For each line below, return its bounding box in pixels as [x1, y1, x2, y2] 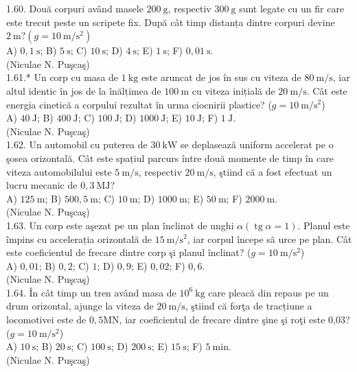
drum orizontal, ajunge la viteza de [6, 299, 154, 313]
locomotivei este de [6, 312, 87, 327]
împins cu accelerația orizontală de [6, 231, 152, 246]
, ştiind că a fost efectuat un [213, 164, 332, 178]
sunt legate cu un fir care [239, 1, 345, 15]
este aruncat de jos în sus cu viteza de [141, 70, 301, 84]
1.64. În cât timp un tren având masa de [6, 285, 176, 299]
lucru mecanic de [6, 178, 78, 192]
